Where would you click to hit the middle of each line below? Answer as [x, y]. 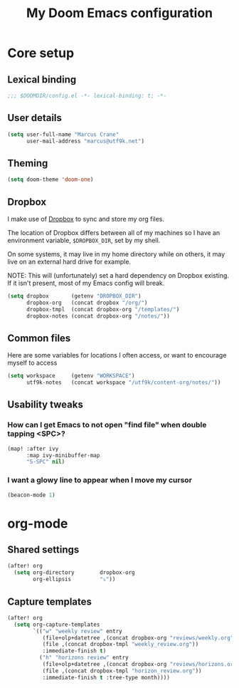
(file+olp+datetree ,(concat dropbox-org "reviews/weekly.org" [138, 638]
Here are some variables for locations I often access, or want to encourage [117, 355]
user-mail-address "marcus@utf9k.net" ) [85, 141]
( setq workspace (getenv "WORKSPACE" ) [71, 376]
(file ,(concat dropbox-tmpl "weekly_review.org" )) [121, 645]
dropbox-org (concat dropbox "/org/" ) [87, 303]
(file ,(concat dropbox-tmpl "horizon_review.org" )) [122, 671]
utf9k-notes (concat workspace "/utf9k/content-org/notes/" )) [123, 382]
